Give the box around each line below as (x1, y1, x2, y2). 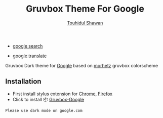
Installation (5, 77, 42, 86)
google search (12, 43, 43, 49)
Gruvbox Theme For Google (26, 3, 144, 15)
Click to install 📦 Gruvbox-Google (12, 96, 85, 102)
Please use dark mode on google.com (5, 108, 83, 113)
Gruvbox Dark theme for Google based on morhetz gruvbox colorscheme (5, 62, 158, 68)
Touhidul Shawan (67, 20, 103, 26)
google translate (12, 53, 47, 59)
